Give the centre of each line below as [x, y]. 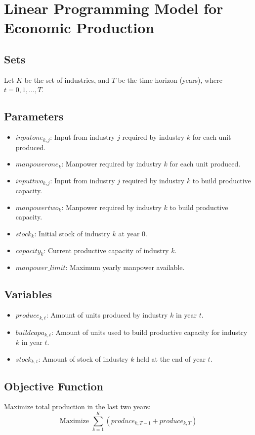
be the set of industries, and [67, 80]
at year [129, 234]
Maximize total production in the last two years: [77, 407]
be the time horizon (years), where [170, 80]
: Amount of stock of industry [83, 358]
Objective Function [54, 386]
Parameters [34, 116]
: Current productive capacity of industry [106, 250]
